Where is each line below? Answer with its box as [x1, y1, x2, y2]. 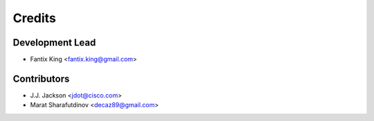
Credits [12, 10, 57, 26]
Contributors [12, 73, 70, 84]
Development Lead [12, 37, 96, 48]
